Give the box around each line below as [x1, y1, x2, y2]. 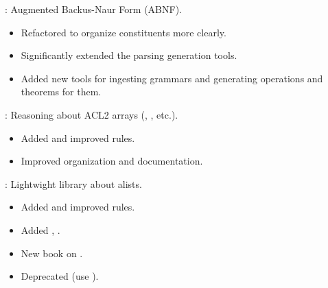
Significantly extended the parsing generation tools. [21, 48, 237, 62]
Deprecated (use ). [21, 269, 99, 283]
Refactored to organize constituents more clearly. [21, 25, 226, 39]
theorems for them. [21, 84, 102, 99]
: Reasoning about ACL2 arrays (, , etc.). [5, 107, 178, 121]
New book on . [21, 245, 83, 260]
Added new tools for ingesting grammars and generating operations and [21, 71, 323, 85]
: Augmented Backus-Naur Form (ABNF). [5, 2, 182, 16]
